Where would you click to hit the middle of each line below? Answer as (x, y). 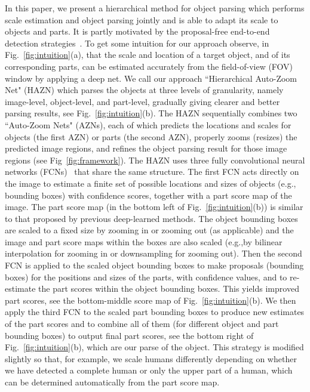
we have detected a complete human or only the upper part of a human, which (149, 370)
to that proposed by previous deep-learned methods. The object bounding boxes (151, 218)
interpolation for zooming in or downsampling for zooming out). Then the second (154, 253)
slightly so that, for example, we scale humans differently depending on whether (151, 358)
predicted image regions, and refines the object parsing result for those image (146, 148)
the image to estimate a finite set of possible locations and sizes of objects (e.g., (151, 183)
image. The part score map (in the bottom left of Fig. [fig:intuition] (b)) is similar (154, 207)
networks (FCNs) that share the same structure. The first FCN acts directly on (152, 172)
